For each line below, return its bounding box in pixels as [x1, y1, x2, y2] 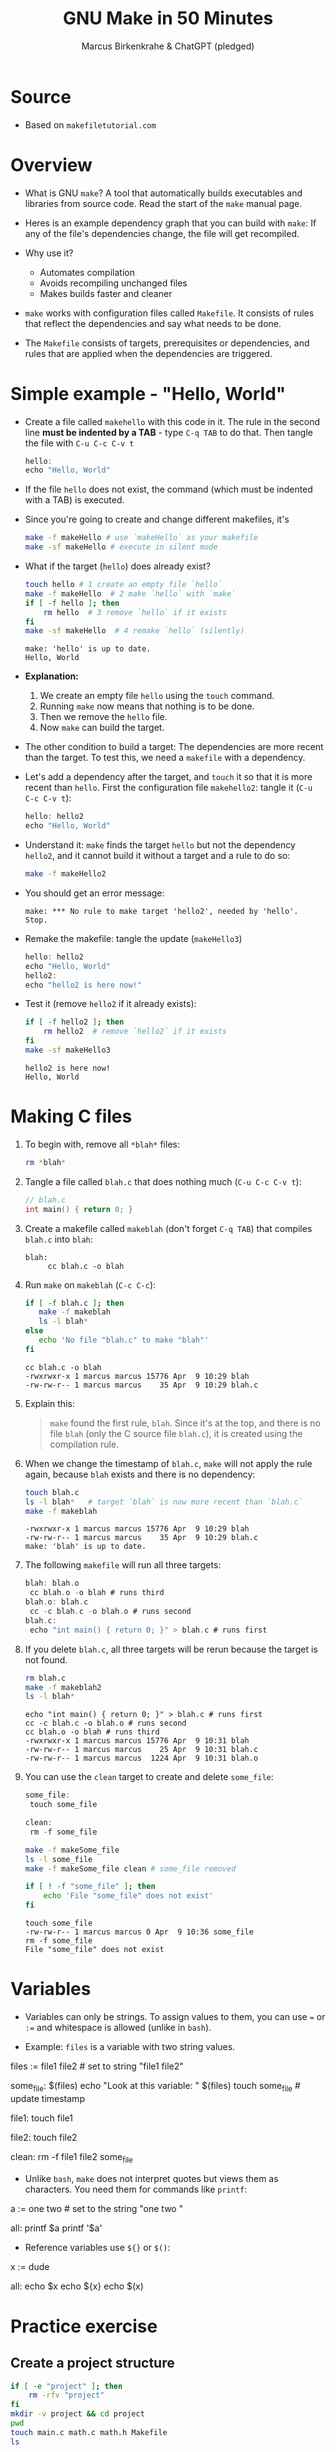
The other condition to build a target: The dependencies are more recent [24, 741, 324, 753]
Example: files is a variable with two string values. [24, 2040, 236, 2052]
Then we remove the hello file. [39, 711, 168, 723]
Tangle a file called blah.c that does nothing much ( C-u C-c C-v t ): [24, 1175, 302, 1187]
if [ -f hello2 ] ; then [24, 1017, 125, 1027]
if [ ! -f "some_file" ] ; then [24, 1882, 156, 1892]
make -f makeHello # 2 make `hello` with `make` [24, 588, 237, 599]
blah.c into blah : [24, 1233, 93, 1245]
